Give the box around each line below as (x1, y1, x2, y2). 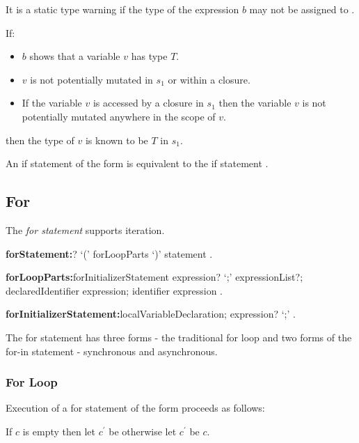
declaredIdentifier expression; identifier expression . (6, 283, 223, 297)
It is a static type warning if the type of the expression (6, 2, 239, 16)
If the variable (22, 95, 82, 110)
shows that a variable (29, 49, 120, 63)
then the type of (6, 132, 74, 147)
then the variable (218, 95, 292, 110)
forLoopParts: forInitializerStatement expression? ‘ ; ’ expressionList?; (6, 270, 303, 284)
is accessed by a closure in (93, 95, 204, 110)
